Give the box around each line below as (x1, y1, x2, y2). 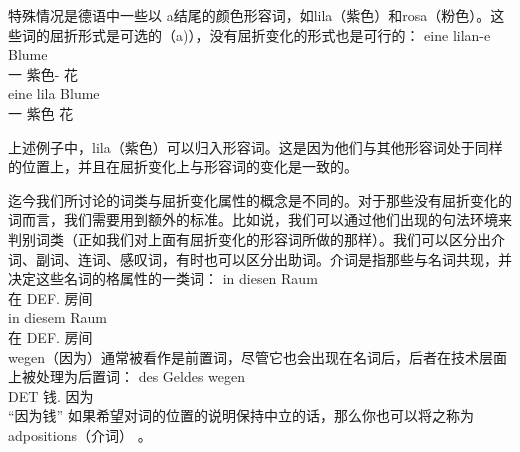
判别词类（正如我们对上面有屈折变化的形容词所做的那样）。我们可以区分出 (8, 228, 491, 249)
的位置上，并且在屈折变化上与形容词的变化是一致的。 (8, 156, 358, 177)
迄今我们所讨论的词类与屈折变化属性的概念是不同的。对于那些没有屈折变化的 (8, 189, 512, 210)
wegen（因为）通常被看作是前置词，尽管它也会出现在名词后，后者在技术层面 (8, 346, 507, 367)
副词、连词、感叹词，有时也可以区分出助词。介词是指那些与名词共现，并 (35, 248, 512, 269)
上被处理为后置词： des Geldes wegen (8, 366, 246, 387)
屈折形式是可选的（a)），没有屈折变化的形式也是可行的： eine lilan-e (49, 24, 491, 45)
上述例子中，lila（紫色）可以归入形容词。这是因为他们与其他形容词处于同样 (8, 136, 503, 157)
